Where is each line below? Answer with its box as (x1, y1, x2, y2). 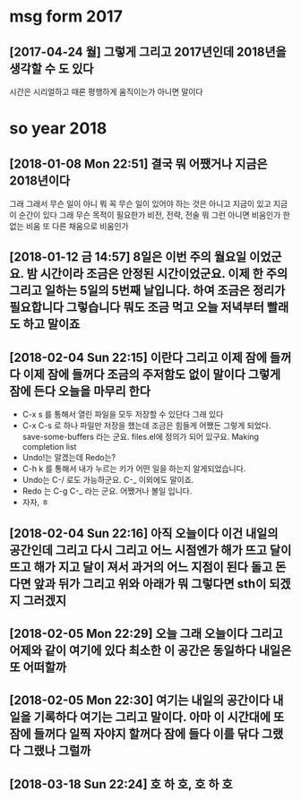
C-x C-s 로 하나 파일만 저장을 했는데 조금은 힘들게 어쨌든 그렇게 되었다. (21, 420, 271, 431)
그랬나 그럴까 (22, 744, 91, 759)
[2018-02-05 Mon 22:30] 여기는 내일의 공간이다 (9, 692, 271, 709)
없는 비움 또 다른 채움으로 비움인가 (9, 221, 129, 231)
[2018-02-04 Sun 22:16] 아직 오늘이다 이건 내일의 (9, 526, 279, 541)
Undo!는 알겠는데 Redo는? (21, 452, 116, 463)
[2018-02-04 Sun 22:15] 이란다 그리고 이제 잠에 (9, 349, 267, 365)
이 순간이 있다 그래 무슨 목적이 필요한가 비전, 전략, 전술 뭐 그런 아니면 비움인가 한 (9, 210, 291, 220)
